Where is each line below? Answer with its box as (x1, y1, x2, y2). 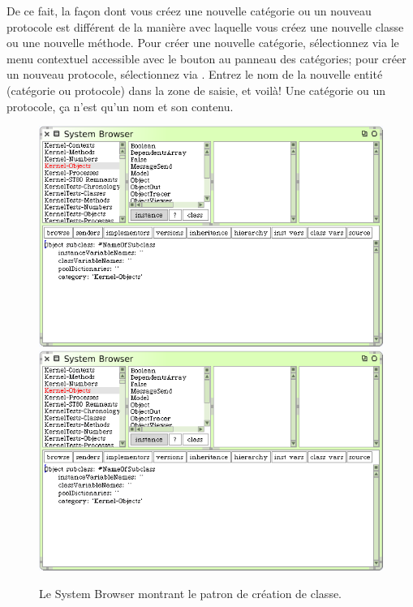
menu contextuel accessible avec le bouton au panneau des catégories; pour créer (6, 50, 407, 67)
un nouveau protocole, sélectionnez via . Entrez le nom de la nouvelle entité (6, 66, 383, 83)
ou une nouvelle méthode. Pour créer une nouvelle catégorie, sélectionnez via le (6, 34, 399, 51)
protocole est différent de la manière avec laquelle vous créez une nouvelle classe (6, 18, 404, 35)
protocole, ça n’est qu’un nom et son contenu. (6, 97, 234, 114)
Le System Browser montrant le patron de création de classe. (39, 585, 342, 602)
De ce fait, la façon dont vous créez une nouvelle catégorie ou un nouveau (6, 2, 372, 19)
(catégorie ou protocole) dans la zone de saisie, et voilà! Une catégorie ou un (6, 81, 385, 98)
